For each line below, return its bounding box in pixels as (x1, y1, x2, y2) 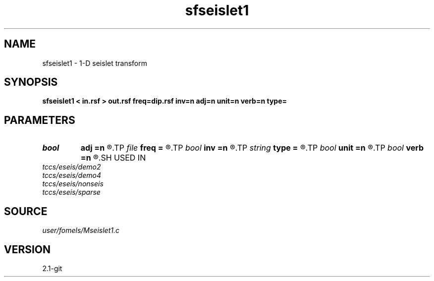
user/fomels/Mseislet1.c (42, 226, 119, 235)
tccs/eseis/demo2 (42, 163, 101, 171)
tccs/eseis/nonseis (42, 179, 104, 188)
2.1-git (42, 264, 62, 273)
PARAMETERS (4, 113, 75, 126)
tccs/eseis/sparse (42, 188, 101, 197)
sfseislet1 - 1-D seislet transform (42, 58, 147, 67)
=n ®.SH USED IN (80, 153, 146, 163)
